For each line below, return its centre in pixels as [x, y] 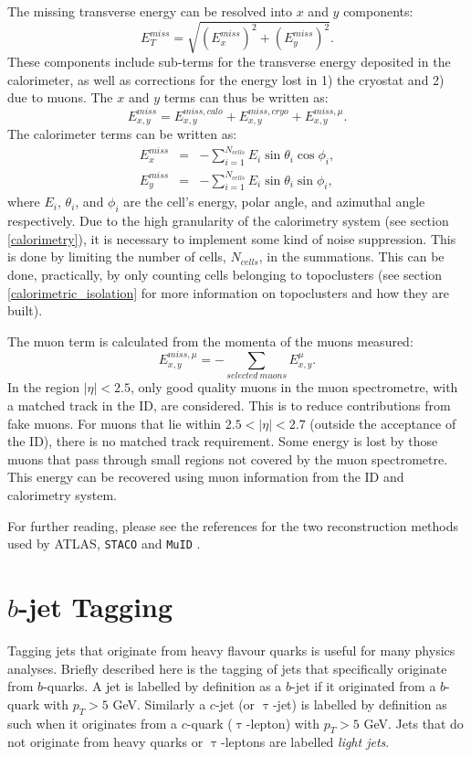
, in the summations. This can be [351, 256]
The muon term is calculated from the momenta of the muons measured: [210, 341]
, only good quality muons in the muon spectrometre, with [294, 387]
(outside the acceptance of [383, 423]
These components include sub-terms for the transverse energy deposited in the [229, 62]
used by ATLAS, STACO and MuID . [104, 544]
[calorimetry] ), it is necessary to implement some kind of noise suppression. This [232, 238]
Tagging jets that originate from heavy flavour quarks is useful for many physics [231, 650]
